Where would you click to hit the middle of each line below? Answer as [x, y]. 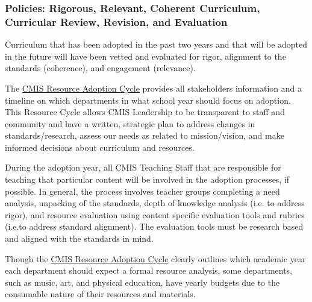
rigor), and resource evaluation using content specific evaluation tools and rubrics [155, 214]
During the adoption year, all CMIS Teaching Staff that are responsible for [143, 167]
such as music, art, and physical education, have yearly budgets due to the [142, 282]
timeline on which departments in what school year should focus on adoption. [148, 100]
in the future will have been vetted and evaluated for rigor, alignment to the [145, 56]
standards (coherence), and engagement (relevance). [100, 68]
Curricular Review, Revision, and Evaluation [116, 21]
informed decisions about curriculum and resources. [100, 147]
